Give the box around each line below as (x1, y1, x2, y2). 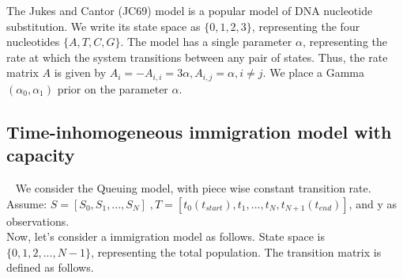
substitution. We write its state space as (6, 17, 201, 34)
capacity (6, 143, 75, 167)
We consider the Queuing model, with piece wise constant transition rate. (15, 180, 371, 196)
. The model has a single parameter (120, 33, 292, 50)
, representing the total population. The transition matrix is (91, 243, 382, 260)
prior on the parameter (57, 80, 168, 97)
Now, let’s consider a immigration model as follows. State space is (6, 228, 325, 245)
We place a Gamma (269, 64, 364, 81)
